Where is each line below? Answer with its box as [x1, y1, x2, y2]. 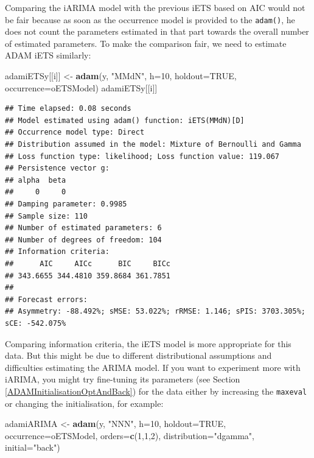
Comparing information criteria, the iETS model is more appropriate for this [5, 337, 291, 350]
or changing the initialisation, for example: [5, 396, 164, 409]
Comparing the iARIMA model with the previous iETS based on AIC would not [5, 1, 305, 13]
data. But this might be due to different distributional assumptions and [5, 349, 272, 362]
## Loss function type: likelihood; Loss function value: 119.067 [5, 152, 280, 161]
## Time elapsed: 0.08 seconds [5, 104, 131, 113]
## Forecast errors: [5, 295, 88, 304]
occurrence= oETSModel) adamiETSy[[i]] [5, 81, 158, 94]
